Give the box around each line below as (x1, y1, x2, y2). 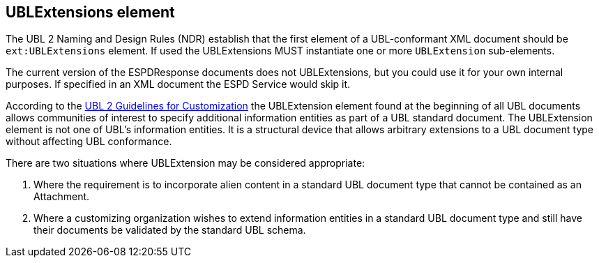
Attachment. (33, 190, 90, 203)
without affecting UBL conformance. (6, 135, 172, 148)
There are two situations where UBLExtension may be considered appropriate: (6, 157, 365, 170)
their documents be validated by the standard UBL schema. (33, 224, 306, 236)
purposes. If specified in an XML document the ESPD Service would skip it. (6, 78, 351, 91)
